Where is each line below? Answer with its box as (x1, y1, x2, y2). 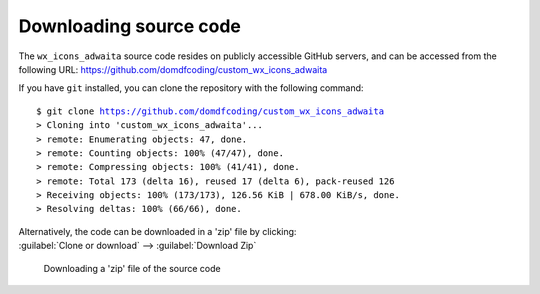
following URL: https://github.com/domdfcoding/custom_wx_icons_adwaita (18, 63, 328, 75)
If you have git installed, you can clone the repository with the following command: (18, 82, 364, 94)
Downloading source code (18, 15, 242, 37)
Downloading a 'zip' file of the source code (43, 262, 221, 274)
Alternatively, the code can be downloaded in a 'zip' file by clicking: (18, 225, 297, 237)
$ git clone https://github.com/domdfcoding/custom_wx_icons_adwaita (36, 105, 385, 117)
